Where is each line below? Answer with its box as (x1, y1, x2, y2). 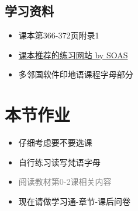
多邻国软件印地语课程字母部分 (18, 68, 133, 80)
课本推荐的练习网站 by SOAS (18, 48, 128, 61)
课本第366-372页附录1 (18, 29, 99, 41)
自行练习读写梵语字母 (18, 156, 101, 168)
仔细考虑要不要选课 (18, 136, 92, 149)
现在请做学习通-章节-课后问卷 (18, 195, 131, 207)
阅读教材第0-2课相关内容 (18, 175, 112, 188)
